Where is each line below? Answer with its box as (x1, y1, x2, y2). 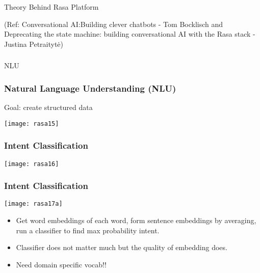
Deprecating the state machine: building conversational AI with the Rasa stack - (4, 29, 255, 39)
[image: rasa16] (4, 160, 59, 168)
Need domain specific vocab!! (16, 259, 107, 269)
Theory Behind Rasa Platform (4, 1, 99, 12)
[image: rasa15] (4, 120, 59, 127)
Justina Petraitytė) (4, 38, 64, 49)
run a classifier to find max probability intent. (16, 225, 160, 235)
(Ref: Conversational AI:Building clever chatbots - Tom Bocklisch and (4, 18, 223, 29)
